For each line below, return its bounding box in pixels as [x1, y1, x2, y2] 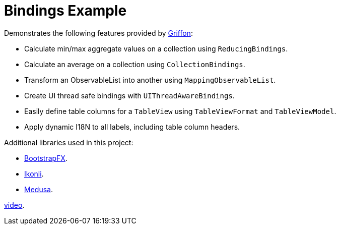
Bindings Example [4, 2, 127, 19]
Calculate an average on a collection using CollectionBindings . [24, 60, 245, 69]
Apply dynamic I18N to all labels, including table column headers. [24, 122, 240, 131]
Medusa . [24, 185, 53, 194]
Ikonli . [24, 169, 44, 178]
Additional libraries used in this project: [4, 138, 133, 147]
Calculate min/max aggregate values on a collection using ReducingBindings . [24, 44, 288, 53]
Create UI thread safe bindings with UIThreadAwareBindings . [24, 91, 235, 100]
